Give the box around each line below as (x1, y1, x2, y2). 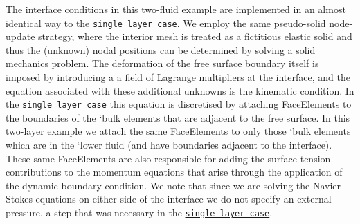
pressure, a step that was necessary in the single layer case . (6, 205, 273, 220)
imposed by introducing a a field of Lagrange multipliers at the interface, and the (6, 70, 350, 84)
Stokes (6, 192, 33, 206)
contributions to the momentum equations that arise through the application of (6, 165, 343, 179)
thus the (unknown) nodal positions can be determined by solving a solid (6, 42, 316, 57)
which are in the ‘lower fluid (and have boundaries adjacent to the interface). (6, 138, 332, 152)
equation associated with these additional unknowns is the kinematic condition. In (6, 83, 354, 97)
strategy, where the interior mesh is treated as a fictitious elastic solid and (38, 29, 352, 44)
